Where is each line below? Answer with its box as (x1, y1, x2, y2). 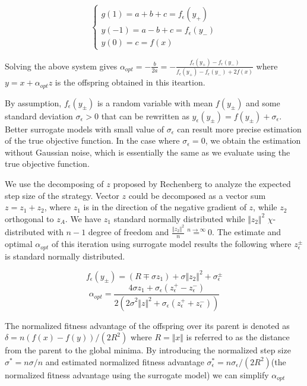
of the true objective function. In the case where (5, 134, 180, 147)
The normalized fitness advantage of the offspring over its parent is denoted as (5, 319, 290, 331)
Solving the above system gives (5, 59, 118, 72)
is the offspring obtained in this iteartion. (55, 76, 205, 88)
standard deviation (5, 109, 73, 122)
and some (246, 96, 280, 109)
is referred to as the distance (186, 331, 290, 343)
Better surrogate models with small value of (5, 122, 164, 135)
